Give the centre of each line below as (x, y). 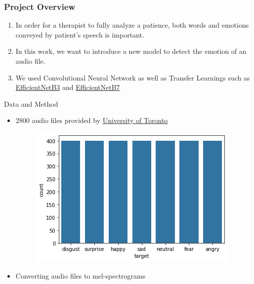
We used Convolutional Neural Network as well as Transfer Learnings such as (133, 77)
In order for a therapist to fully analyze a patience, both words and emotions (132, 25)
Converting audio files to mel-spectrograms (81, 275)
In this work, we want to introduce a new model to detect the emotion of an (131, 51)
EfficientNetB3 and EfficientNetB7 (68, 87)
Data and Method (31, 103)
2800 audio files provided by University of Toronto (92, 120)
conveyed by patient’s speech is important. (80, 34)
